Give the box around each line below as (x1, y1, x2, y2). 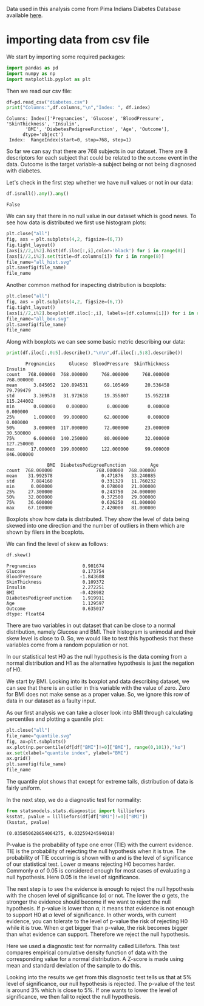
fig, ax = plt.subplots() (6, 739, 67, 745)
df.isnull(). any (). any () (6, 191, 69, 197)
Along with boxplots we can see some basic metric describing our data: (6, 338, 186, 345)
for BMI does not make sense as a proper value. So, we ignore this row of (6, 691, 190, 698)
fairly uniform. (6, 784, 41, 792)
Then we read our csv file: (6, 87, 72, 94)
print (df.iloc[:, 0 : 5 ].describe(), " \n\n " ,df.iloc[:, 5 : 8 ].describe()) (6, 350, 183, 356)
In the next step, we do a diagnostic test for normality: (6, 796, 141, 804)
